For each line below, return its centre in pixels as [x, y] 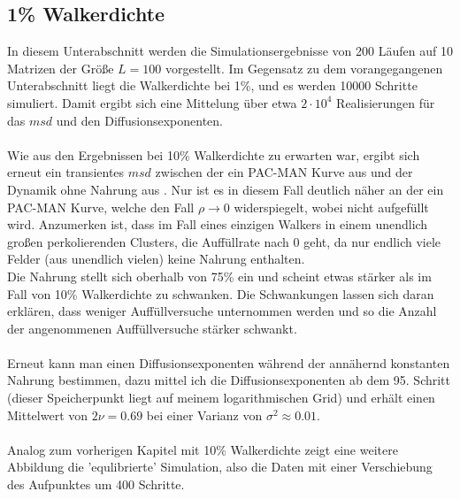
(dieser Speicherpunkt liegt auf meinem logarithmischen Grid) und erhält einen [221, 398]
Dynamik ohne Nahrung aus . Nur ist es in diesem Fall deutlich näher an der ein [226, 189]
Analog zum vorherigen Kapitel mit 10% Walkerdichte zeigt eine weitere [203, 449]
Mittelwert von [48, 415]
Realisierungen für [386, 102]
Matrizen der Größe [61, 68]
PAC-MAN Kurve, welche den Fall [101, 207]
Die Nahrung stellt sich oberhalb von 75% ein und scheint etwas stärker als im [219, 276]
